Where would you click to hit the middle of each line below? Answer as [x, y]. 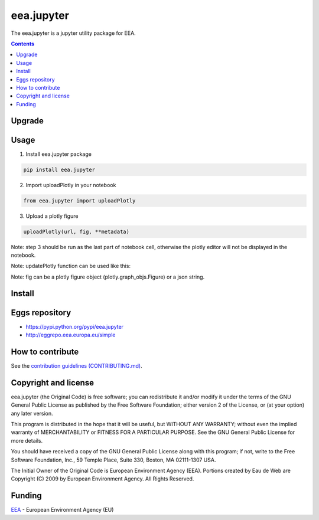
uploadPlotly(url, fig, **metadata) [77, 231]
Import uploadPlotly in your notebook [71, 185]
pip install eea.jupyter [59, 169]
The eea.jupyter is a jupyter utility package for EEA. [73, 33]
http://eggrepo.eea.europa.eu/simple [71, 335]
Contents [23, 44]
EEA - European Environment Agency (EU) [62, 510]
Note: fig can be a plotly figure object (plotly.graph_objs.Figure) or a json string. [108, 277]
